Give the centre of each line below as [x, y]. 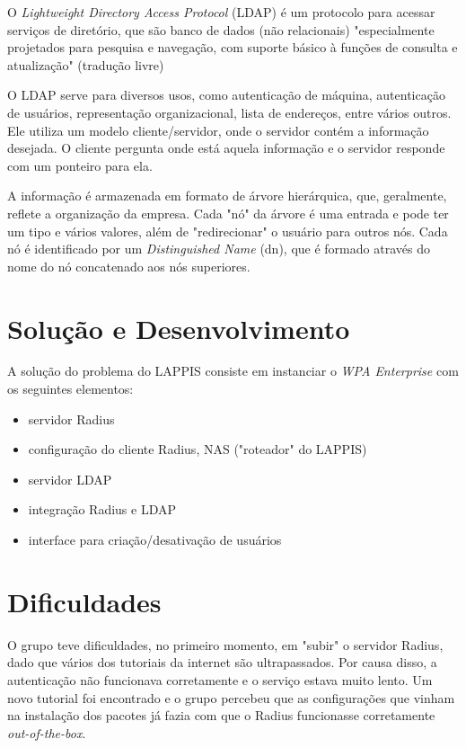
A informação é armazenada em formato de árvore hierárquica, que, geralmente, [227, 196]
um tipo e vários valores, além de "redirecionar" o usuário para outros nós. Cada [228, 231]
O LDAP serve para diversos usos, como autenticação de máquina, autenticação [226, 95]
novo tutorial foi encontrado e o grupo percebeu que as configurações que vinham [231, 697]
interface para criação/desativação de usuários [155, 539]
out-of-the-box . [47, 732]
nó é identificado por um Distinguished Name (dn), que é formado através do [219, 249]
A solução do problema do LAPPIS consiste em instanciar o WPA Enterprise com [233, 371]
